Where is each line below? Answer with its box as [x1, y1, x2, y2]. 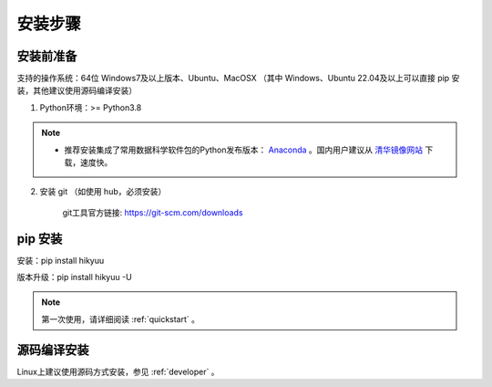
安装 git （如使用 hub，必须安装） [39, 186, 167, 197]
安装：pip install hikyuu [16, 255, 105, 266]
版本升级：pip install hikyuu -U [16, 272, 132, 283]
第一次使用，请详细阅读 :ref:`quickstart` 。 [41, 313, 200, 324]
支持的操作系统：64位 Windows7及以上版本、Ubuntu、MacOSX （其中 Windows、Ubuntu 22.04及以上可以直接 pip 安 [16, 73, 460, 84]
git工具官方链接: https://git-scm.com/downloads [62, 206, 243, 218]
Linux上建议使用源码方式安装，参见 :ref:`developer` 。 [16, 366, 220, 377]
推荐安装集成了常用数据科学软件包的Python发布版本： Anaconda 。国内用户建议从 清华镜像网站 [64, 144, 424, 155]
